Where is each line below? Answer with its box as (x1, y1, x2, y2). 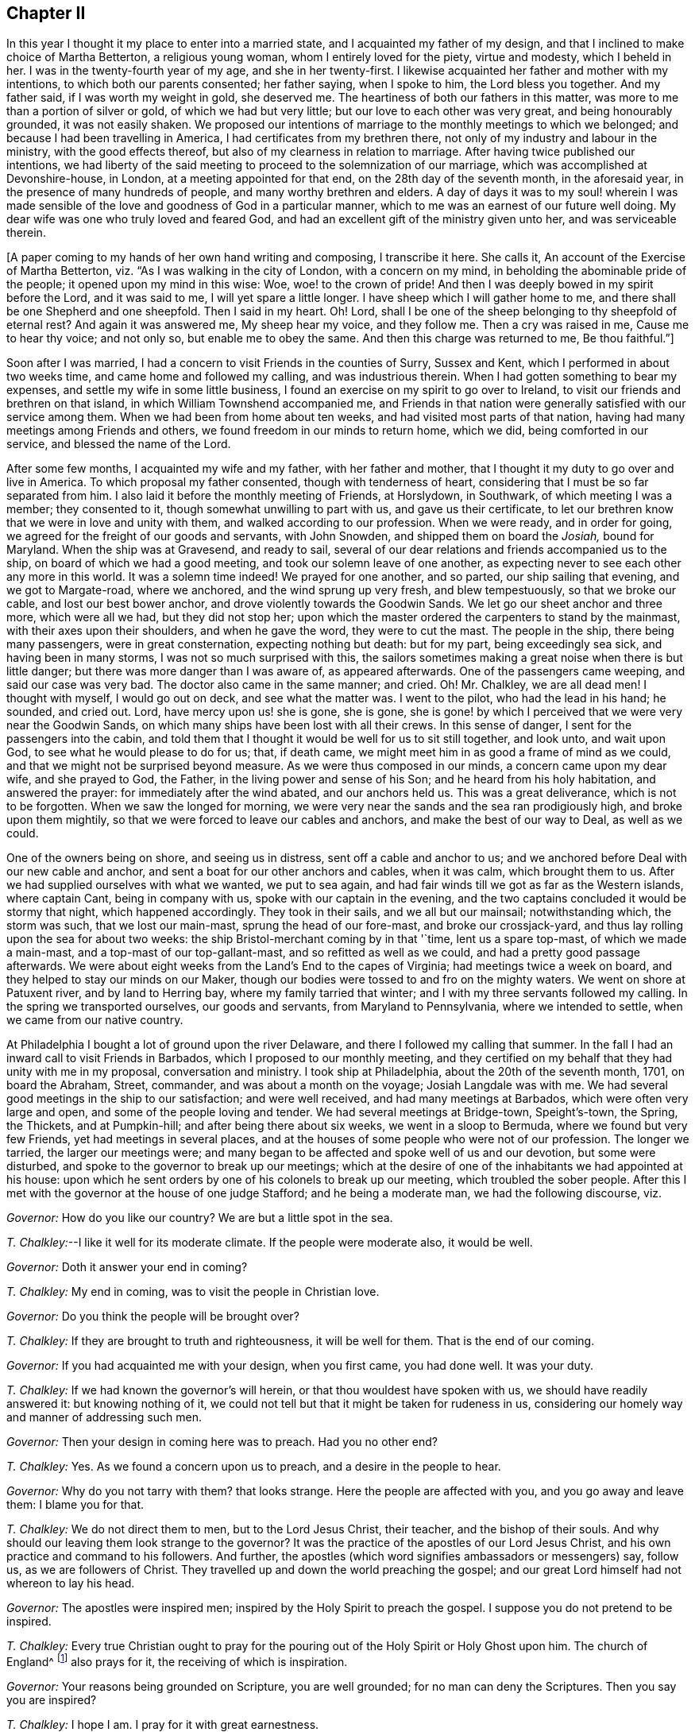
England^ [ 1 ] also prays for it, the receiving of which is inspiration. (6, 1653, 348, 1669)
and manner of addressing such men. (6, 1410, 202, 1425)
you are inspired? (6, 1693, 97, 1707)
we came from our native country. (6, 1013, 183, 1027)
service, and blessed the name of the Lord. (6, 437, 231, 451)
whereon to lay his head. (6, 1576, 135, 1591)
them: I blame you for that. (6, 1498, 145, 1512)
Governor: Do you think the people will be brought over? (6, 1309, 299, 1324)
